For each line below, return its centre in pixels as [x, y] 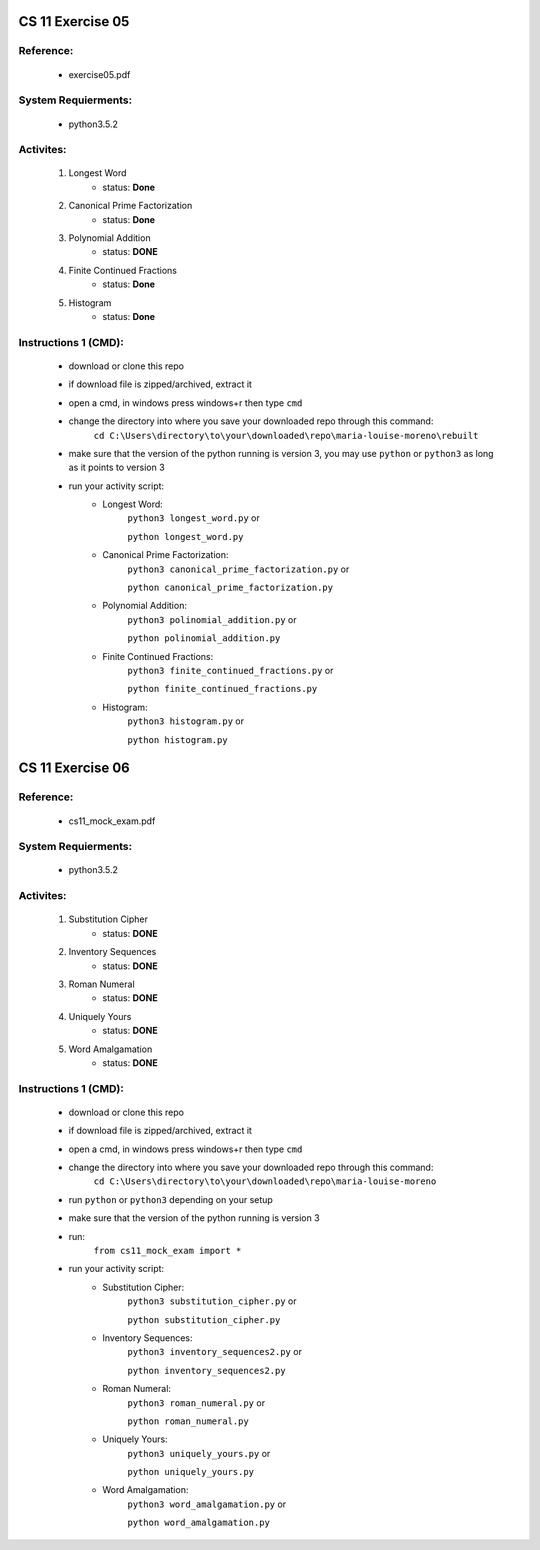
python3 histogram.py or [186, 721]
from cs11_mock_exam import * [167, 1251]
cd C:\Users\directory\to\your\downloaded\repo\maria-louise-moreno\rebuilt [286, 435]
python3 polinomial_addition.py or [212, 619]
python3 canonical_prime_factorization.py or [238, 569]
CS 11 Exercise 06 [74, 768]
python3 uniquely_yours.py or [199, 1453]
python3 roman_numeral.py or [196, 1402]
